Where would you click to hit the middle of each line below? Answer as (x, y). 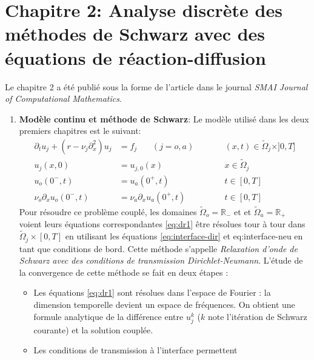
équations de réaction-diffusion (135, 57)
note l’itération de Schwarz (257, 316)
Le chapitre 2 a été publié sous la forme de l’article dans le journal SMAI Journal (156, 86)
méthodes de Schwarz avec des (135, 34)
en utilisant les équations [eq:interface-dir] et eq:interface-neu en (184, 236)
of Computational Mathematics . (63, 98)
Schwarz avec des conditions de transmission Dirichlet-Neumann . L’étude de (161, 260)
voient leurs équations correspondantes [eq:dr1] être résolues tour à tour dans (162, 224)
